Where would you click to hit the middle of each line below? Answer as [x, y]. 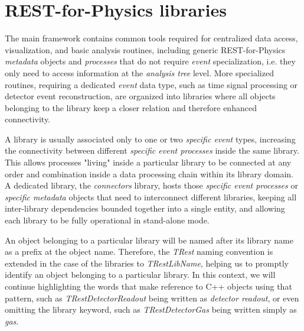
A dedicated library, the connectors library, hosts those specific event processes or [151, 185]
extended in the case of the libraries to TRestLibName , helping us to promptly [147, 263]
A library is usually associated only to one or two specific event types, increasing [150, 139]
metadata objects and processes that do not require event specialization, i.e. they [150, 61]
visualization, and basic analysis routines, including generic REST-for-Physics [145, 49]
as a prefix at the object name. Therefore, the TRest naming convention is [139, 252]
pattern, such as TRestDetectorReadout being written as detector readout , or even [152, 298]
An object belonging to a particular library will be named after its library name [149, 240]
